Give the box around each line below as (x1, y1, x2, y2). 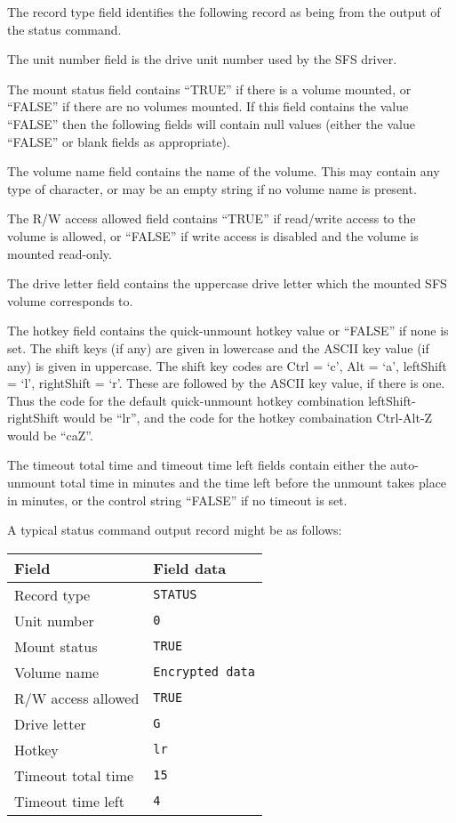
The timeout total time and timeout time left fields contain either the (7, 456, 387, 474)
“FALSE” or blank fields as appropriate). (7, 132, 230, 150)
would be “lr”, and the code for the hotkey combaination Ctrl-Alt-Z (63, 408, 433, 427)
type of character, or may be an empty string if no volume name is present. (7, 179, 417, 198)
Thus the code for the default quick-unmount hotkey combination (7, 391, 364, 409)
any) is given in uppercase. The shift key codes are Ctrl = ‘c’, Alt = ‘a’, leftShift (7, 356, 447, 375)
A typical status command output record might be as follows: (7, 520, 342, 539)
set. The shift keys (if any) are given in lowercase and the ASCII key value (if (7, 338, 429, 357)
